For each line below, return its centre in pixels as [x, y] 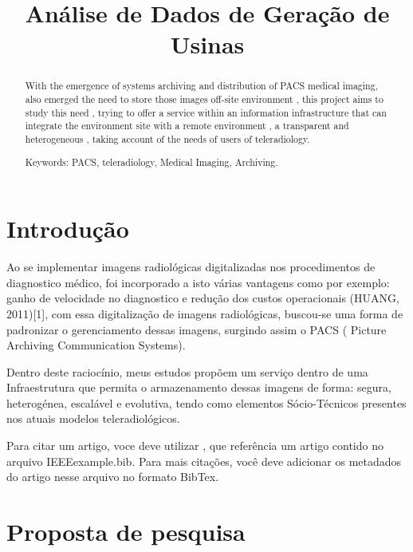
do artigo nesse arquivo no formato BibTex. [113, 477]
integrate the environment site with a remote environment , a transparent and [187, 126]
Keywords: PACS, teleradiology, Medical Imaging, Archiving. [151, 162]
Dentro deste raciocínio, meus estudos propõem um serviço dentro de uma [187, 371]
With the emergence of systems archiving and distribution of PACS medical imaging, [201, 86]
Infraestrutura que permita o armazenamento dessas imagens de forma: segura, [199, 387]
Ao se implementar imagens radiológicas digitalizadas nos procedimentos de [191, 267]
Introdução [68, 229]
